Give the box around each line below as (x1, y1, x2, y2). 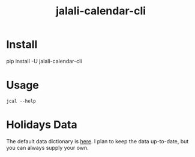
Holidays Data (6, 118, 77, 132)
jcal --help (6, 98, 36, 104)
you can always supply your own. (6, 144, 89, 151)
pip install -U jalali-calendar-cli (6, 57, 82, 64)
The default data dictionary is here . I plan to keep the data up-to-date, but (6, 137, 189, 144)
